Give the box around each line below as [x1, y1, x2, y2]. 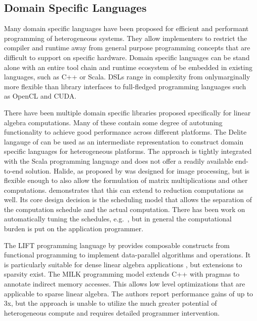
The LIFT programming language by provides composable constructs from [4, 240, 230, 250]
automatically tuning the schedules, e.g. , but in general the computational [4, 214, 232, 224]
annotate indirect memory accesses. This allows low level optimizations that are [4, 279, 245, 289]
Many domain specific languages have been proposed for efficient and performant [4, 23, 249, 34]
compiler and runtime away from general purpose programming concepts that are [4, 42, 250, 53]
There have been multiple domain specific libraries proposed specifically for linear [4, 107, 251, 117]
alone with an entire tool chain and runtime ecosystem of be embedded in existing [4, 62, 253, 72]
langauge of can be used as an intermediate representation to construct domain [4, 136, 244, 146]
